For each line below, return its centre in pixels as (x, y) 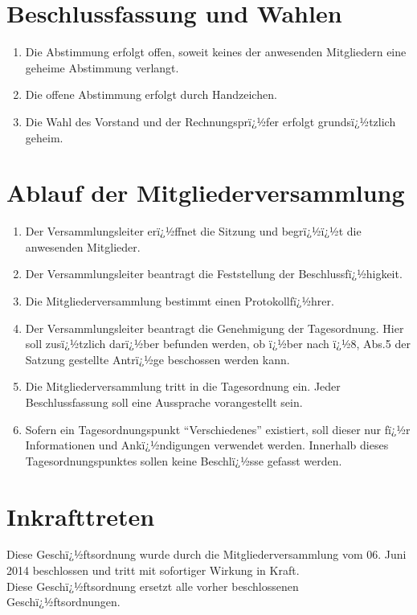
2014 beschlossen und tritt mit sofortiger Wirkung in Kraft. (153, 570)
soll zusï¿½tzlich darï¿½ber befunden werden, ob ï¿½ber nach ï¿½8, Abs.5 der (218, 344)
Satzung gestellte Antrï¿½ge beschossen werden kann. (157, 359)
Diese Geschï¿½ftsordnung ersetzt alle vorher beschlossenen (153, 586)
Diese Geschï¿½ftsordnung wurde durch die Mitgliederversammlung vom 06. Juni (206, 554)
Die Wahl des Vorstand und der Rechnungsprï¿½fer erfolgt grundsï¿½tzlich (211, 121)
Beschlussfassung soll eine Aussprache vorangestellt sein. (164, 402)
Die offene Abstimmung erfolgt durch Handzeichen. (151, 94)
